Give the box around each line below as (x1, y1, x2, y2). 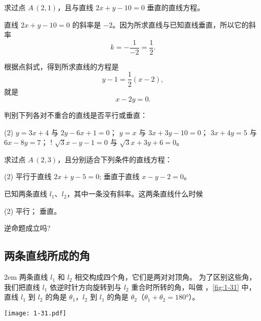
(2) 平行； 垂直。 (4, 205, 61, 216)
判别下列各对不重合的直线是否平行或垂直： (4, 110, 147, 120)
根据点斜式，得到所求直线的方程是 (4, 61, 119, 71)
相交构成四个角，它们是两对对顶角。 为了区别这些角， (74, 271, 256, 282)
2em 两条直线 (4, 271, 48, 282)
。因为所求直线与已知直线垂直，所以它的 (112, 19, 249, 30)
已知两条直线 (4, 188, 47, 199)
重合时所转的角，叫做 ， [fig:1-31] (131, 281, 240, 292)
